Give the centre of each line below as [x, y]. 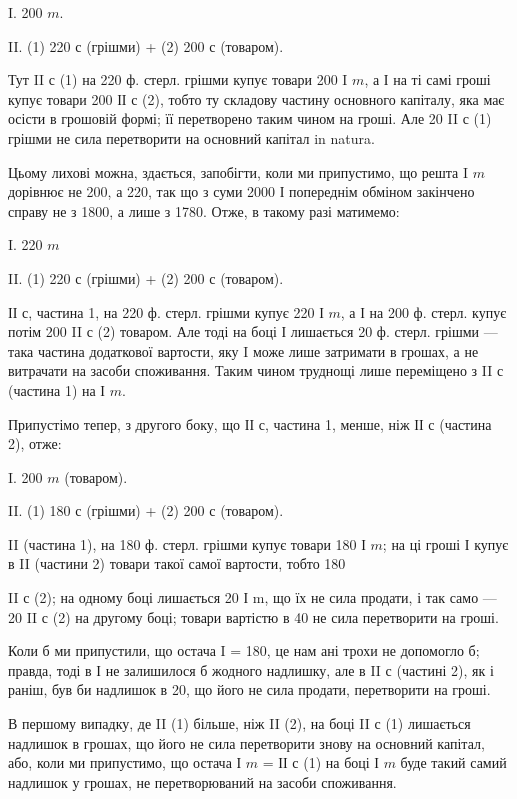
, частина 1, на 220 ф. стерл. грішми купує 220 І [176, 311]
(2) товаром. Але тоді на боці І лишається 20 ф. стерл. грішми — [297, 331]
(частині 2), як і [445, 669]
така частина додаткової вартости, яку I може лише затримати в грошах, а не [243, 350]
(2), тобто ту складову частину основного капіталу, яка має [323, 98]
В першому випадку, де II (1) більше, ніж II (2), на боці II [189, 723]
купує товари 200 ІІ [67, 98]
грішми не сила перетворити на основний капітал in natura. [191, 137]
